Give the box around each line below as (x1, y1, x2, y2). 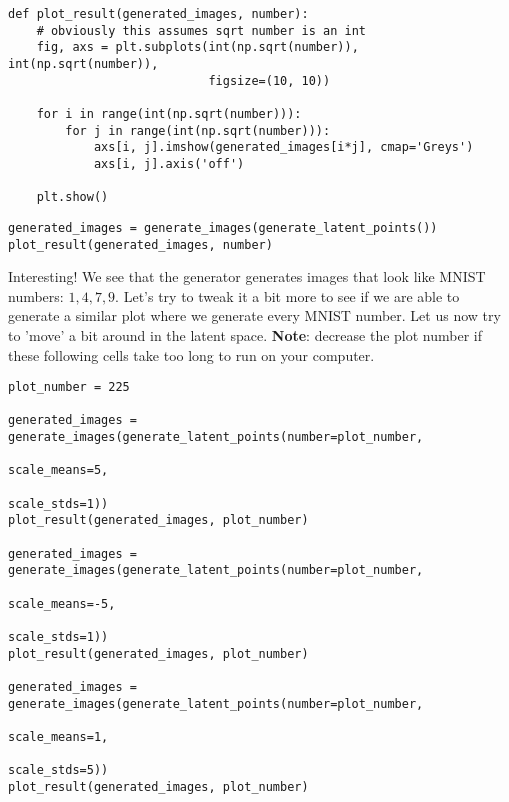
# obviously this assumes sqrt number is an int (36, 23, 366, 38)
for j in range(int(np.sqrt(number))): (65, 123, 331, 138)
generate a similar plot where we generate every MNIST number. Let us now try (8, 305, 501, 326)
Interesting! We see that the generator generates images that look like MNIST (8, 266, 486, 287)
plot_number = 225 (8, 380, 130, 395)
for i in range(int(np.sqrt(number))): (36, 106, 302, 121)
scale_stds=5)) (8, 763, 109, 778)
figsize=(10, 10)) (208, 73, 331, 88)
